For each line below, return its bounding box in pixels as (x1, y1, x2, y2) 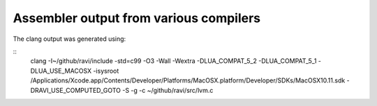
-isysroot (93, 67, 119, 75)
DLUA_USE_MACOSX (30, 67, 92, 75)
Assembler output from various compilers (13, 10, 261, 26)
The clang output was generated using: (13, 35, 126, 43)
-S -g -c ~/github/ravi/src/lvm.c (122, 86, 214, 94)
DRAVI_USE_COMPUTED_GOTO (30, 86, 121, 94)
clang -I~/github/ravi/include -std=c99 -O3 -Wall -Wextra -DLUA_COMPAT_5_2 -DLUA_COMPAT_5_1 (30, 57, 317, 65)
